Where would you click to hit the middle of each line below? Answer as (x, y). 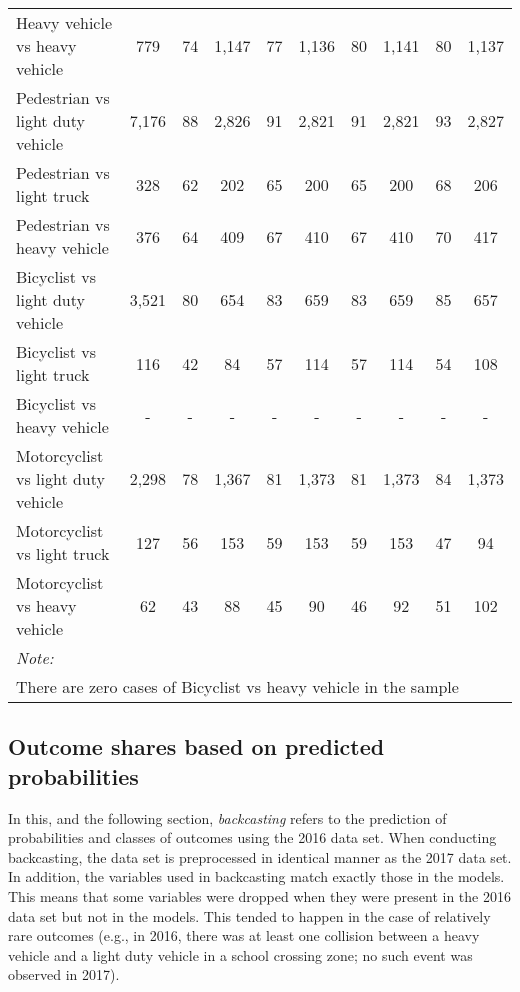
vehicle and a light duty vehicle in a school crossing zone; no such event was (240, 954)
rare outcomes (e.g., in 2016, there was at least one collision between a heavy (244, 935)
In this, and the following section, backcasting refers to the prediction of (227, 817)
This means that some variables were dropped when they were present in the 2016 (259, 895)
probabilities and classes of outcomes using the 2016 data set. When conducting (252, 837)
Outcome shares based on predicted (196, 746)
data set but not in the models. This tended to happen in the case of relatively (249, 915)
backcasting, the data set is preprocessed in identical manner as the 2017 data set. (260, 856)
